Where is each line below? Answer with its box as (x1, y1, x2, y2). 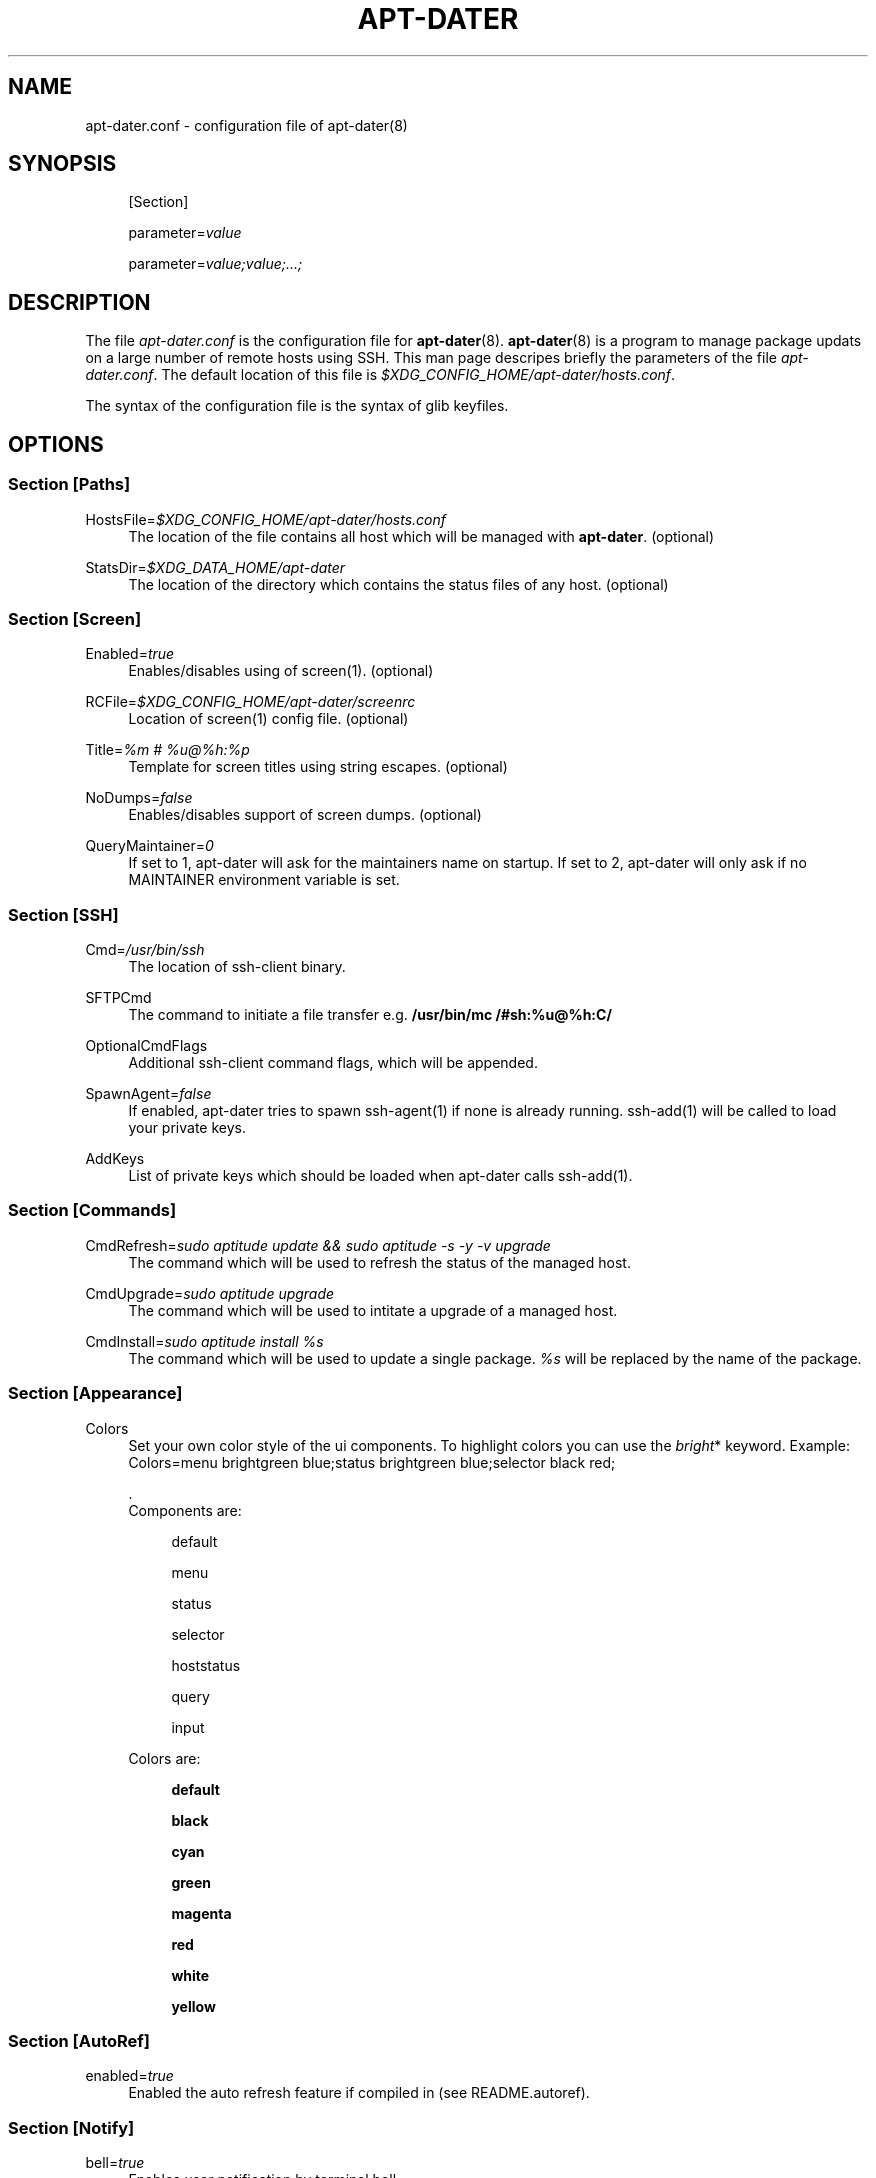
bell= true (85, 2154, 145, 2171)
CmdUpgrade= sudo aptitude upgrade (85, 1284, 335, 1302)
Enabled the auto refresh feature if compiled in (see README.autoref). (128, 2084, 590, 2102)
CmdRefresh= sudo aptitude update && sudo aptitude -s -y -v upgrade (85, 1236, 551, 1254)
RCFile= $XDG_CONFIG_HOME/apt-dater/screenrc (85, 693, 416, 711)
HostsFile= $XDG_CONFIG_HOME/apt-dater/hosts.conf (85, 510, 446, 528)
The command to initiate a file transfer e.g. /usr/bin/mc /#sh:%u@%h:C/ (128, 1006, 612, 1023)
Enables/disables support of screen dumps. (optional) (128, 806, 482, 824)
